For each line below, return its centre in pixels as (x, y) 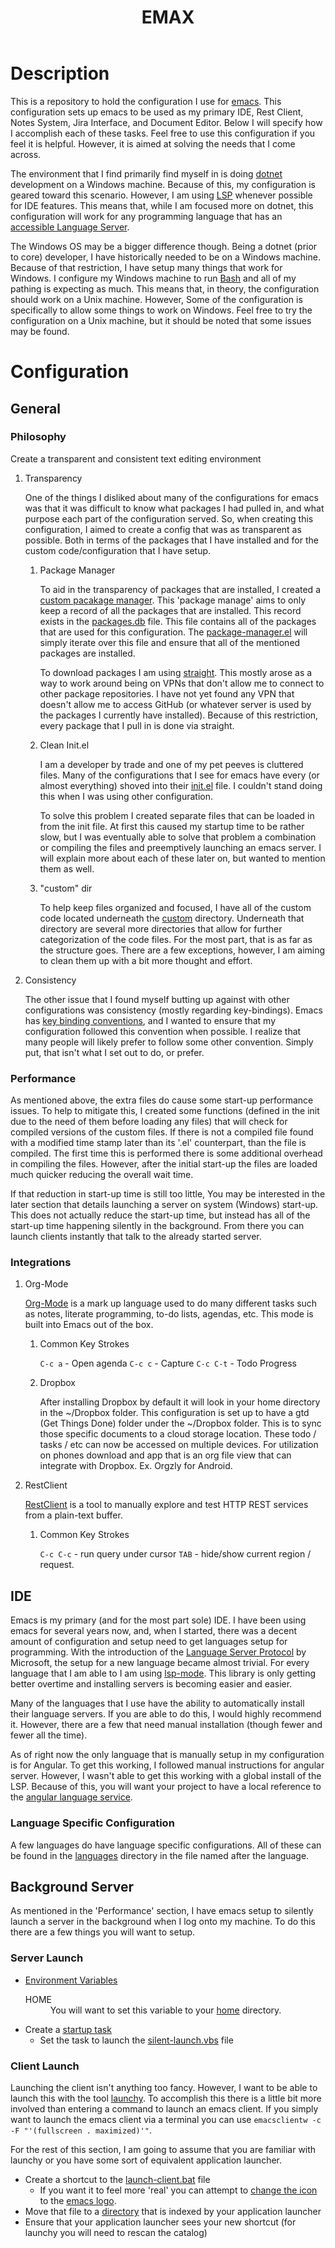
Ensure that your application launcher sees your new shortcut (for (160, 2222)
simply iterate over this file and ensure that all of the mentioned (170, 642)
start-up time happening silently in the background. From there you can (157, 1226)
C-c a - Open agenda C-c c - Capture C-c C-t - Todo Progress (168, 1363)
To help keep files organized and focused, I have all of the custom (175, 907)
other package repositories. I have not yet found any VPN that (167, 693)
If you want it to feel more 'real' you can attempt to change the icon (178, 2190)
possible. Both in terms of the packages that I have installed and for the (171, 540)
